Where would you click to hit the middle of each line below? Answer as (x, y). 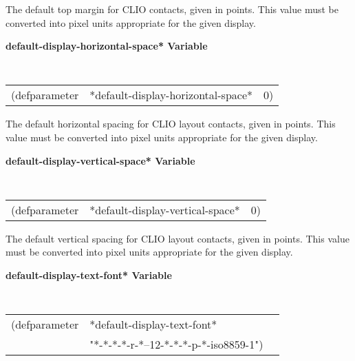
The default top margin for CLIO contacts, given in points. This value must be (172, 9)
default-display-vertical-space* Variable (100, 160)
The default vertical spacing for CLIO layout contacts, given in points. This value (177, 238)
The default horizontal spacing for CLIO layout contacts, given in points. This (171, 124)
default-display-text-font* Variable (89, 275)
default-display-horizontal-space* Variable (107, 46)
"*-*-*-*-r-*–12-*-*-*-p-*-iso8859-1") (176, 344)
